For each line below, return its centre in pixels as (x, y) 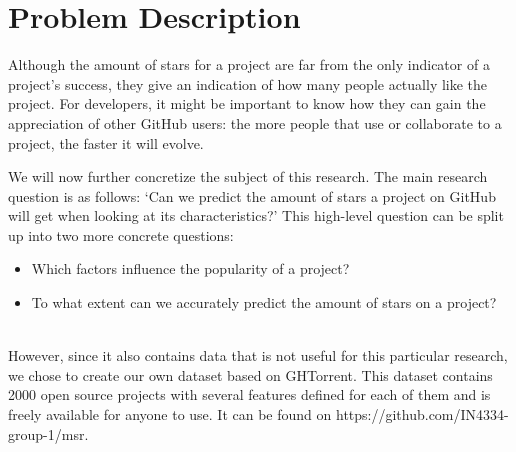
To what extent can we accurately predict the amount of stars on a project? (264, 302)
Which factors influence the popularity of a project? (190, 268)
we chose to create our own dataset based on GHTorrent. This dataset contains (250, 374)
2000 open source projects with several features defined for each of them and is (249, 394)
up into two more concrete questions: (121, 234)
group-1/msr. (48, 433)
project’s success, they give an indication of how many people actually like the (248, 83)
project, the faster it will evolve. (106, 142)
